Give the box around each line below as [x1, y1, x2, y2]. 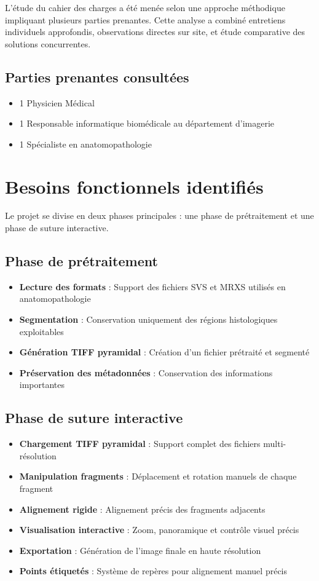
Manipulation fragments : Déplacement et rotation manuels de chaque [19, 470, 297, 483]
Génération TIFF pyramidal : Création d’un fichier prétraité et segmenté [19, 346, 310, 358]
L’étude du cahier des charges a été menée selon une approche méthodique [5, 1, 285, 14]
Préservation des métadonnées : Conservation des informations [19, 366, 273, 379]
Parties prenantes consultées [5, 67, 189, 86]
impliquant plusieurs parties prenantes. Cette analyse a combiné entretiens [5, 13, 286, 26]
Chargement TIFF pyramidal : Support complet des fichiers [19, 437, 261, 450]
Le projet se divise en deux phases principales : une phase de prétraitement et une [5, 209, 314, 222]
